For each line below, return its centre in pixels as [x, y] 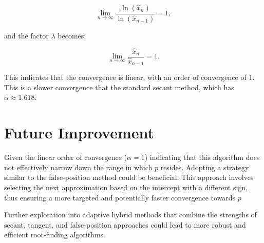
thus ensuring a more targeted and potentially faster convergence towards [120, 197]
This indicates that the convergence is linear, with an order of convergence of [125, 77]
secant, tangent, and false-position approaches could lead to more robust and [125, 224]
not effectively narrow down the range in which [78, 167]
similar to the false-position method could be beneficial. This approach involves [129, 177]
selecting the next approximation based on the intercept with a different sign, [126, 187]
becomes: [72, 35]
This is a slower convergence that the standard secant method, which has [119, 87]
